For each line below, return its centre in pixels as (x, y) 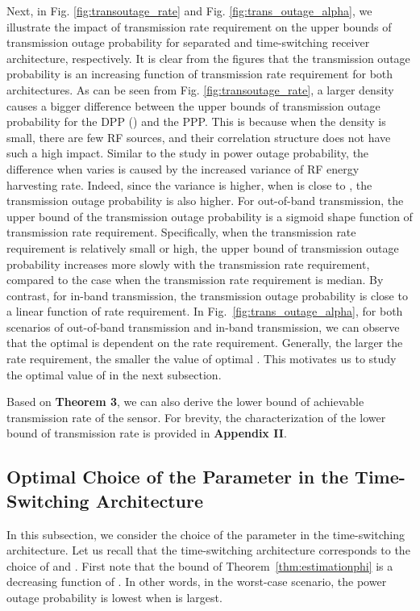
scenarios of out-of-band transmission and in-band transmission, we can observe (203, 326)
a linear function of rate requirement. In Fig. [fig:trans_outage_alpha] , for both (205, 311)
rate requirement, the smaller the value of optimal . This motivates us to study (202, 359)
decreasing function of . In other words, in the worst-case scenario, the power (197, 582)
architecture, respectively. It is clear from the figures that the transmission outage (208, 58)
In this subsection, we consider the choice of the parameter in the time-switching (206, 534)
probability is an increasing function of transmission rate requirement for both (200, 74)
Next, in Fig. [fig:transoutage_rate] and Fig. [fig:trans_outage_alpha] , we (189, 10)
